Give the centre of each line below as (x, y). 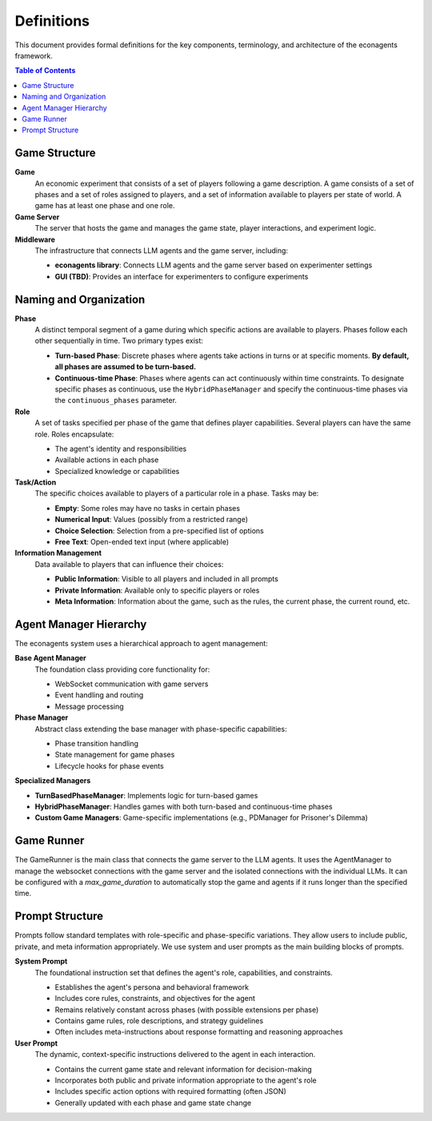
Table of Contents (45, 70)
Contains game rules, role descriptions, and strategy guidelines (159, 1021)
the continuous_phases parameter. (116, 400)
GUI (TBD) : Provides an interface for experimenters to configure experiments (182, 276)
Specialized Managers (53, 781)
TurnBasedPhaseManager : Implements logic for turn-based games (146, 795)
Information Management (58, 553)
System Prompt (41, 962)
